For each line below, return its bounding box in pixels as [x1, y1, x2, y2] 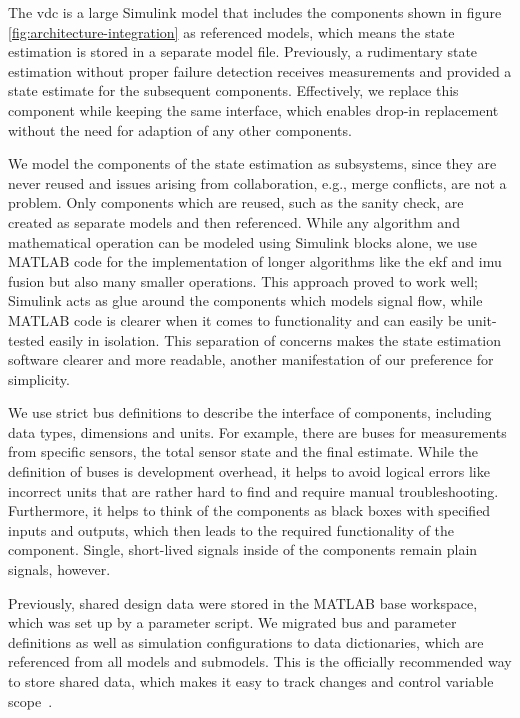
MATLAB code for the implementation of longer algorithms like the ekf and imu [8, 251, 502, 272]
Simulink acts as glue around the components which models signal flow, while [8, 290, 483, 311]
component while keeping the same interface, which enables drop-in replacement [8, 99, 499, 120]
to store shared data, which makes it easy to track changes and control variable [8, 671, 494, 691]
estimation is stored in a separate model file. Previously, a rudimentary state [8, 41, 478, 62]
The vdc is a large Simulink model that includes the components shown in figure [8, 2, 502, 22]
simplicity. [8, 368, 70, 389]
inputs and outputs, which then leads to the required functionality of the [8, 519, 455, 540]
